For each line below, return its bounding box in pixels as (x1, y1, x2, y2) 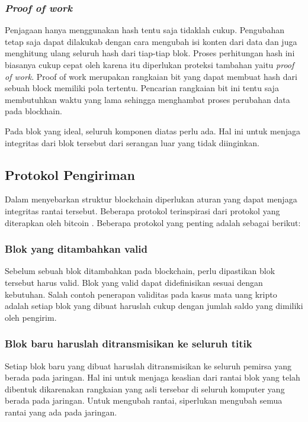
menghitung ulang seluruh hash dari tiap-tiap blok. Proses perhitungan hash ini (5, 47, 295, 59)
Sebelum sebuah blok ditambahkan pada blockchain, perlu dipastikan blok (5, 265, 275, 277)
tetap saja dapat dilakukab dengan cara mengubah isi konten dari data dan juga (5, 35, 297, 47)
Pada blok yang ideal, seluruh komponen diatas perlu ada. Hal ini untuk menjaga (5, 124, 301, 137)
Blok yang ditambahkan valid (5, 241, 147, 256)
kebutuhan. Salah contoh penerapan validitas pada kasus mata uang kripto (5, 288, 277, 300)
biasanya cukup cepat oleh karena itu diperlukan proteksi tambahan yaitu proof (5, 59, 294, 70)
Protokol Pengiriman (5, 165, 135, 183)
